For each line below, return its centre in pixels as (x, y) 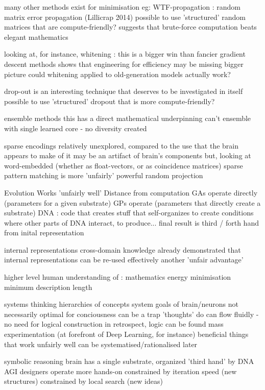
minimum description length (48, 287)
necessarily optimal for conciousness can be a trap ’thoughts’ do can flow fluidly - (131, 314)
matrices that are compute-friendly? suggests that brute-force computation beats (130, 27)
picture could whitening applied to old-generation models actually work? (117, 74)
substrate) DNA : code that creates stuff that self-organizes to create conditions (129, 213)
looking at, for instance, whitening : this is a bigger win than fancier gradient (125, 54)
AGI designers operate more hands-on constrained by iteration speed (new (121, 371)
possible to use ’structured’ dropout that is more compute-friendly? (110, 101)
